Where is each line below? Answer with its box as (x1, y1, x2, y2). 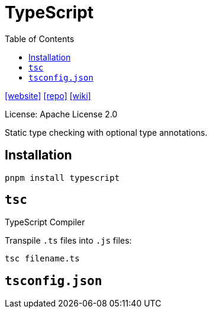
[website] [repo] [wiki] (5, 90, 91, 101)
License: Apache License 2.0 (5, 108, 118, 119)
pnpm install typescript (5, 173, 120, 183)
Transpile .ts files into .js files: (5, 235, 132, 246)
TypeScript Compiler (5, 217, 85, 228)
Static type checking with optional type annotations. (5, 127, 208, 138)
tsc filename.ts (5, 254, 80, 264)
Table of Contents (5, 33, 75, 44)
